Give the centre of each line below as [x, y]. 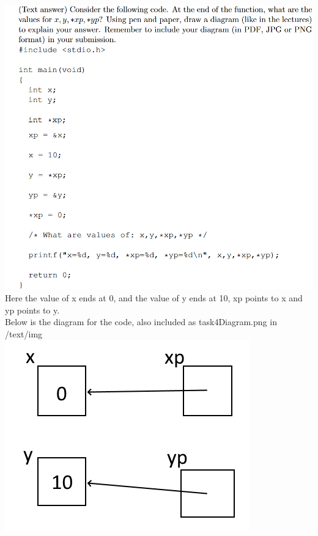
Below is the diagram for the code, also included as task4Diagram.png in [141, 322]
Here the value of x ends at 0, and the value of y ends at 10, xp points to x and [154, 298]
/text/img [24, 333]
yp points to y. [32, 310]
